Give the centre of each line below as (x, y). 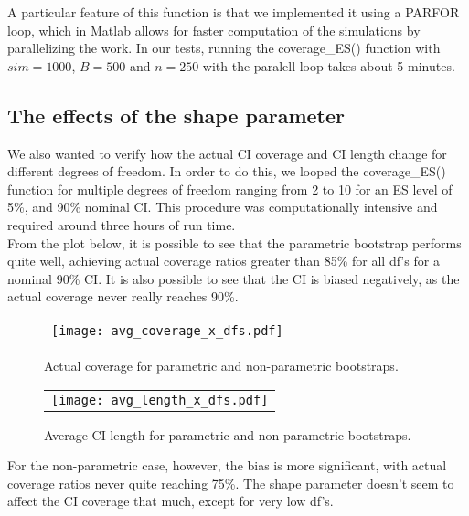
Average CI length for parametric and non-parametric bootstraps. (228, 434)
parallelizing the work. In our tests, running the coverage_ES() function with (224, 48)
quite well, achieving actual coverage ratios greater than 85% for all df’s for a (224, 261)
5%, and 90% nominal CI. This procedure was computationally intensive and (223, 207)
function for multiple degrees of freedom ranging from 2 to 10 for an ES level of (230, 189)
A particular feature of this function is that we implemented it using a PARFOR (234, 12)
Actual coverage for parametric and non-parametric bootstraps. (221, 365)
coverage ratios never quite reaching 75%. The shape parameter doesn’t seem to (231, 483)
